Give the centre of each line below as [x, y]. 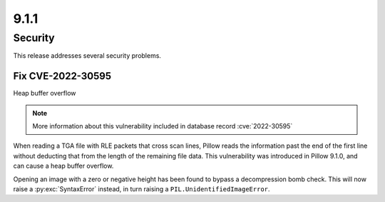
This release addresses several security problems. [87, 56]
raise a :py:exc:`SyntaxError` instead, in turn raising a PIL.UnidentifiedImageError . [142, 189]
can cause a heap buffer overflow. [63, 166]
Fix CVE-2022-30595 [62, 76]
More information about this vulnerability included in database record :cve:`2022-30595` [163, 126]
